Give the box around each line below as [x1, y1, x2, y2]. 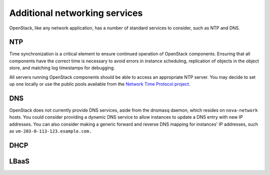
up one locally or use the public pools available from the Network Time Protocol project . [9, 81, 190, 87]
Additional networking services [9, 7, 143, 18]
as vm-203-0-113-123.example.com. [9, 128, 92, 134]
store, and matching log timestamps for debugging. [9, 65, 115, 71]
